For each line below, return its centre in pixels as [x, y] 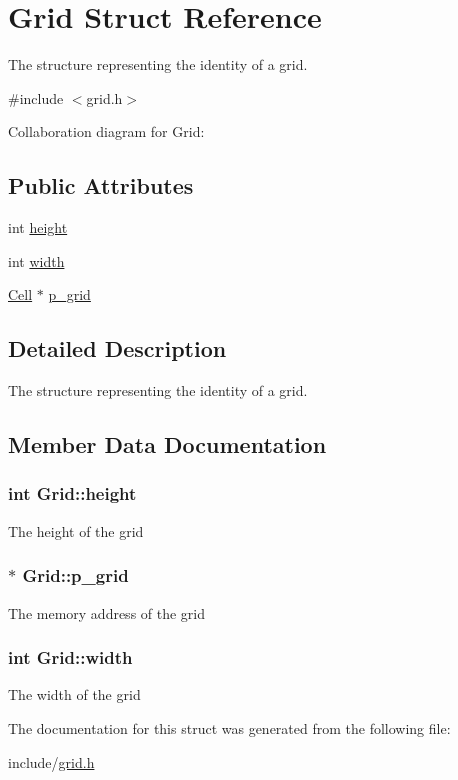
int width [36, 260]
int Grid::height [72, 493]
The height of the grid [76, 530]
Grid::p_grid [75, 575]
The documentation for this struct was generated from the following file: [229, 727]
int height [38, 227]
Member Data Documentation [167, 444]
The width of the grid [74, 694]
